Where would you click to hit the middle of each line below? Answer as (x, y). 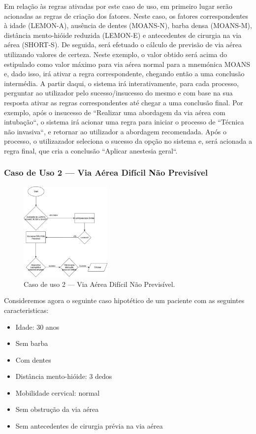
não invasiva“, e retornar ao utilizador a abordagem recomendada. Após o (115, 131)
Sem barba (32, 343)
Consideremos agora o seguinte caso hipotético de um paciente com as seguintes (124, 300)
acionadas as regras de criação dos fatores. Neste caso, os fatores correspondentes (126, 15)
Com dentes (33, 359)
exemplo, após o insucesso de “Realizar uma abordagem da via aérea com (115, 112)
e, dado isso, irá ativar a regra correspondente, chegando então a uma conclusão (124, 74)
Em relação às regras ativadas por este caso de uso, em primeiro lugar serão (118, 6)
